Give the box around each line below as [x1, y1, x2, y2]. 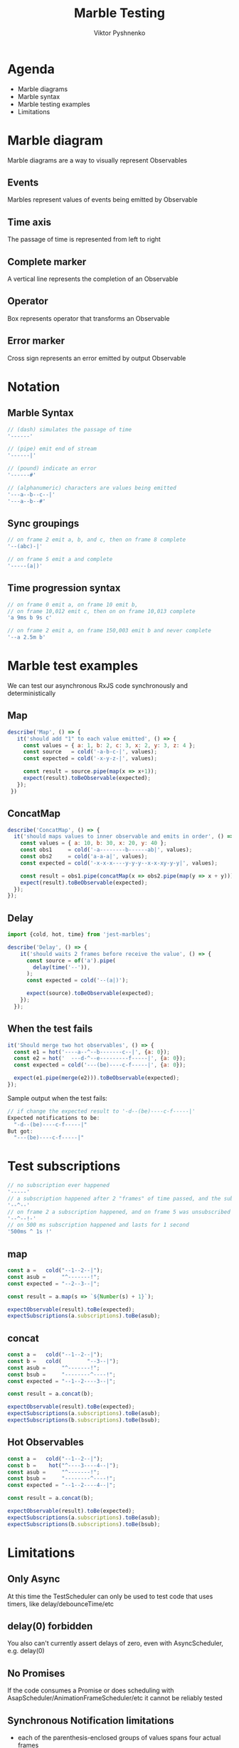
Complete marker [7, 255, 87, 268]
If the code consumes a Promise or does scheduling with [7, 1686, 174, 1695]
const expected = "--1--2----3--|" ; [7, 1377, 116, 1384]
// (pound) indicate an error [7, 465, 97, 472]
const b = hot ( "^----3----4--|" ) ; [7, 1461, 119, 1469]
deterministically [7, 689, 56, 697]
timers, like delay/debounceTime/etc [7, 1599, 114, 1608]
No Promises [7, 1667, 65, 1680]
